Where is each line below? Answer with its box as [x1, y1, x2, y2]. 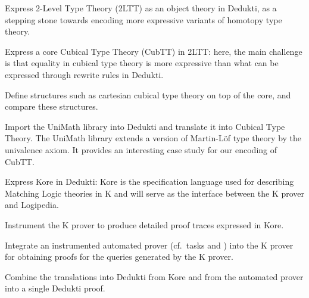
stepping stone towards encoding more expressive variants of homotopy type [5, 13, 282, 26]
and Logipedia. [5, 198, 59, 211]
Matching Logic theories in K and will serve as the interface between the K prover [5, 187, 305, 199]
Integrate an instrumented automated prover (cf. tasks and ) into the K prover [5, 238, 294, 251]
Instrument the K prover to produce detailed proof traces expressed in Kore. [5, 218, 284, 231]
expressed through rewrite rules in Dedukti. [5, 68, 164, 80]
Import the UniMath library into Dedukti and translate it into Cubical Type [5, 120, 285, 132]
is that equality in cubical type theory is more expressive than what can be [5, 57, 279, 69]
